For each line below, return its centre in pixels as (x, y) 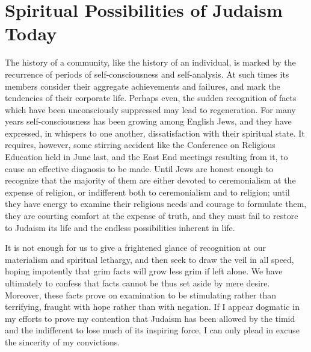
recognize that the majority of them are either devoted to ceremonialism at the (150, 180)
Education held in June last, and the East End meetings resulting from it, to (146, 157)
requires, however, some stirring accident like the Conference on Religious (140, 145)
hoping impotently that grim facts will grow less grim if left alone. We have (144, 271)
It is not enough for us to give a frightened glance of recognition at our (135, 248)
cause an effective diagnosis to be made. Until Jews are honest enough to (139, 168)
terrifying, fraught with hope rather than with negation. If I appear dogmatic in (152, 307)
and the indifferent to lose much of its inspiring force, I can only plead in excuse (152, 330)
